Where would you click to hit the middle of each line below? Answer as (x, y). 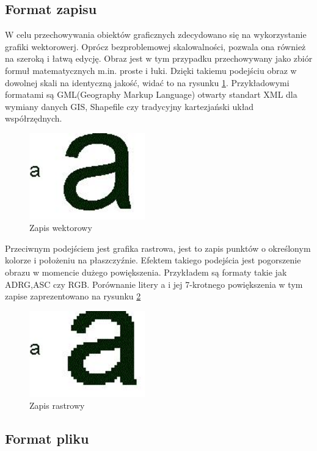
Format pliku (47, 438)
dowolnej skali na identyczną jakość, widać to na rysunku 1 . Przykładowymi (147, 82)
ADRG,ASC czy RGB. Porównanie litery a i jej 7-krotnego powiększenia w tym (154, 284)
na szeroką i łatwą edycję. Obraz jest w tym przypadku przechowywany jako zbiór (159, 58)
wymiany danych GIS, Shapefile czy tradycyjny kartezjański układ (129, 106)
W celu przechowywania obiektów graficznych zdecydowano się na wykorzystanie (156, 35)
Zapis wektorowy (61, 228)
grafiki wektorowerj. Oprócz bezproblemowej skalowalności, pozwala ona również (155, 46)
